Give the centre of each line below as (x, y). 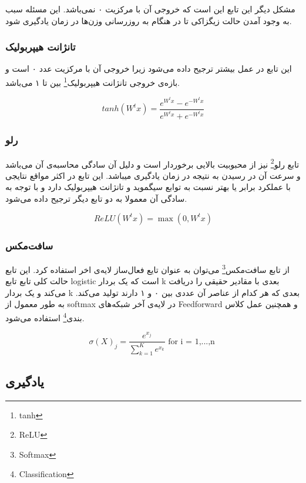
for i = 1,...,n (191, 342)
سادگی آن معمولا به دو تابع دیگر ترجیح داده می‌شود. (96, 199)
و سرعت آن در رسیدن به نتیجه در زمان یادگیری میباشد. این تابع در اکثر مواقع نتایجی (153, 175)
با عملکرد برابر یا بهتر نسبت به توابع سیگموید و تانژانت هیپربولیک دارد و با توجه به (148, 187)
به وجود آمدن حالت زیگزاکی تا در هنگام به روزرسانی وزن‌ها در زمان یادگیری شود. (149, 20)
